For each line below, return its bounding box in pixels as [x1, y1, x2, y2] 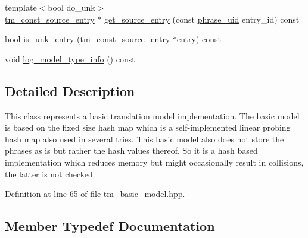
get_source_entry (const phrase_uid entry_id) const [104, 12, 300, 25]
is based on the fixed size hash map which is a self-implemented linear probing [5, 121, 291, 134]
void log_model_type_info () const [5, 52, 135, 65]
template [5, 1, 37, 13]
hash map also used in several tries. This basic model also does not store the [5, 132, 284, 145]
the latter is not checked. [5, 167, 95, 180]
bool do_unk [48, 1, 95, 13]
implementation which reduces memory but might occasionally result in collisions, [5, 156, 304, 168]
